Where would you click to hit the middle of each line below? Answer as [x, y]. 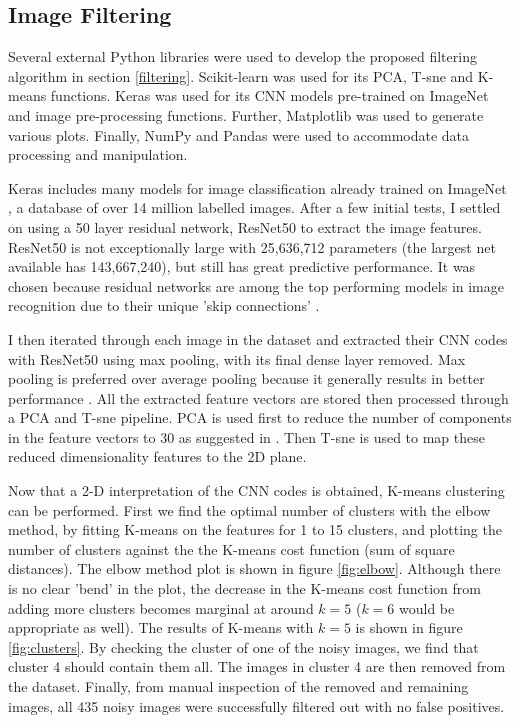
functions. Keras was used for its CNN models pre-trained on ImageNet [269, 95]
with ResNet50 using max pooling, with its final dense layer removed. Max [237, 358]
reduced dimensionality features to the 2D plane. [157, 456]
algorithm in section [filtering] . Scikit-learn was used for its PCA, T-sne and [241, 75]
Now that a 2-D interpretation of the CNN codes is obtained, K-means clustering [256, 490]
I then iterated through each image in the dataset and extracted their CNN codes [258, 338]
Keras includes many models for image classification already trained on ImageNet [257, 187]
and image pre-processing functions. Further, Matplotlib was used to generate [246, 114]
